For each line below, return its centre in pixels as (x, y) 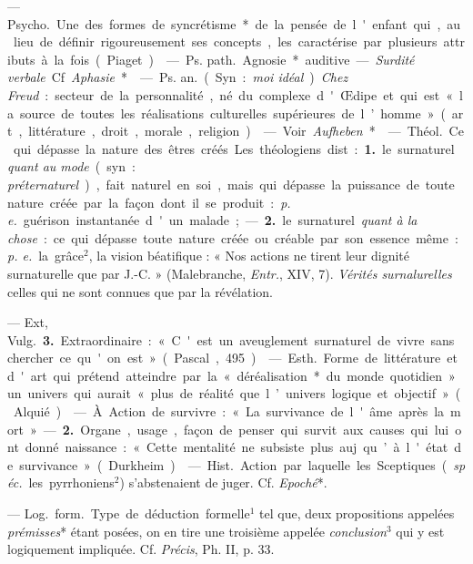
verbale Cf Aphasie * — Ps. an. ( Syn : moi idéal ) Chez (178, 77)
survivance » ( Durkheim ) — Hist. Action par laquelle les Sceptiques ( (233, 464)
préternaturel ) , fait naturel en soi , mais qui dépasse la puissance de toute (231, 184)
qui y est (420, 531)
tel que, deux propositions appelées (357, 513)
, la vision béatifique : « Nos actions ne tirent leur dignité (249, 256)
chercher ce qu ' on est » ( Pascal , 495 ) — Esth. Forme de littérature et (232, 358)
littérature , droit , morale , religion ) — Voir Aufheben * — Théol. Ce (246, 131)
